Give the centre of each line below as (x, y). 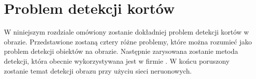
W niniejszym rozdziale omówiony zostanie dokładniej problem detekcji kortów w (127, 32)
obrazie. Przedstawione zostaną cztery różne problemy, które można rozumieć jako (128, 41)
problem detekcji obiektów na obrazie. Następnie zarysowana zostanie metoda (121, 51)
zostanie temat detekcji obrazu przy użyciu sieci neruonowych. (98, 70)
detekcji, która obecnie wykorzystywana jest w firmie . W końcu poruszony (117, 60)
